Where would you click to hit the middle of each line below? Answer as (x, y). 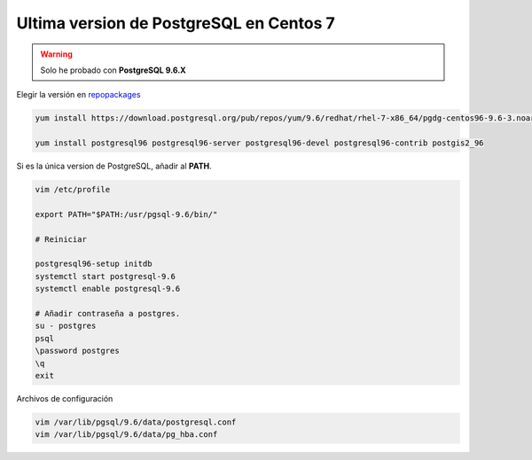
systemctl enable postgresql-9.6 (108, 289)
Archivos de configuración (65, 398)
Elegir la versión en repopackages (78, 95)
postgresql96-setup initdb (94, 264)
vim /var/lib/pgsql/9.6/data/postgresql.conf (136, 422)
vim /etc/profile (73, 190)
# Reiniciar (61, 239)
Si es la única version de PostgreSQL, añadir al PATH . (114, 166)
